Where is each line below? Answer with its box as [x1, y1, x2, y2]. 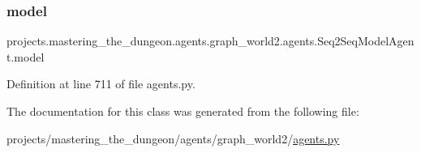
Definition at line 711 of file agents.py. [6, 75, 195, 92]
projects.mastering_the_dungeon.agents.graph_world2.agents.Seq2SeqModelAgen [6, 32, 415, 49]
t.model [6, 48, 45, 65]
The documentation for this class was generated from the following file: [6, 103, 359, 119]
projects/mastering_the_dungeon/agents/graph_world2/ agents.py [6, 130, 340, 147]
